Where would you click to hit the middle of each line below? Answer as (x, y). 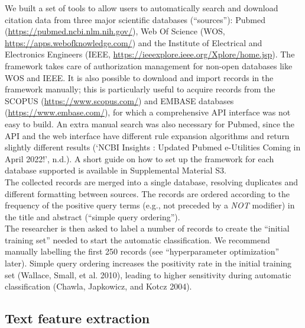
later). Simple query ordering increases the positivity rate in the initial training (148, 263)
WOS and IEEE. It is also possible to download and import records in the (139, 77)
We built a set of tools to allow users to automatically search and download (142, 8)
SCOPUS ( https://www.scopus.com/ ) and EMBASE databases (119, 100)
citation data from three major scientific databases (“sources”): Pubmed (135, 19)
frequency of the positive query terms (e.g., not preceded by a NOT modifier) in (150, 205)
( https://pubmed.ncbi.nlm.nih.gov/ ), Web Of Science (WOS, (115, 31)
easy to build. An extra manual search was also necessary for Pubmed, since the (150, 123)
